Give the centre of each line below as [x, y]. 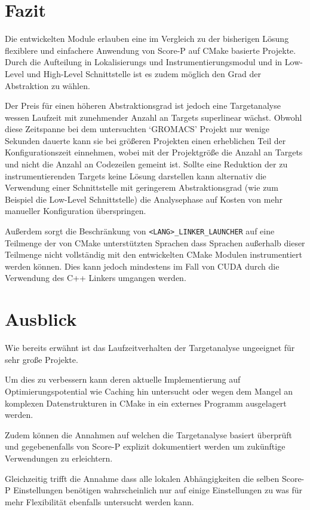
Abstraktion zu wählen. [47, 85]
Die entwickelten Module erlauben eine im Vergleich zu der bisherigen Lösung [147, 39]
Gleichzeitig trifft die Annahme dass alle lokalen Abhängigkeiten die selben [142, 478]
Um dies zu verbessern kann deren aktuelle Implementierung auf [123, 379]
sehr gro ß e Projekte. [42, 359]
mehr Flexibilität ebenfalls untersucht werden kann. [99, 501]
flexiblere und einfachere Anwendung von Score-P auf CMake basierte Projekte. [151, 50]
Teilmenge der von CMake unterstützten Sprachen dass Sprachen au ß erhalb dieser [155, 242]
